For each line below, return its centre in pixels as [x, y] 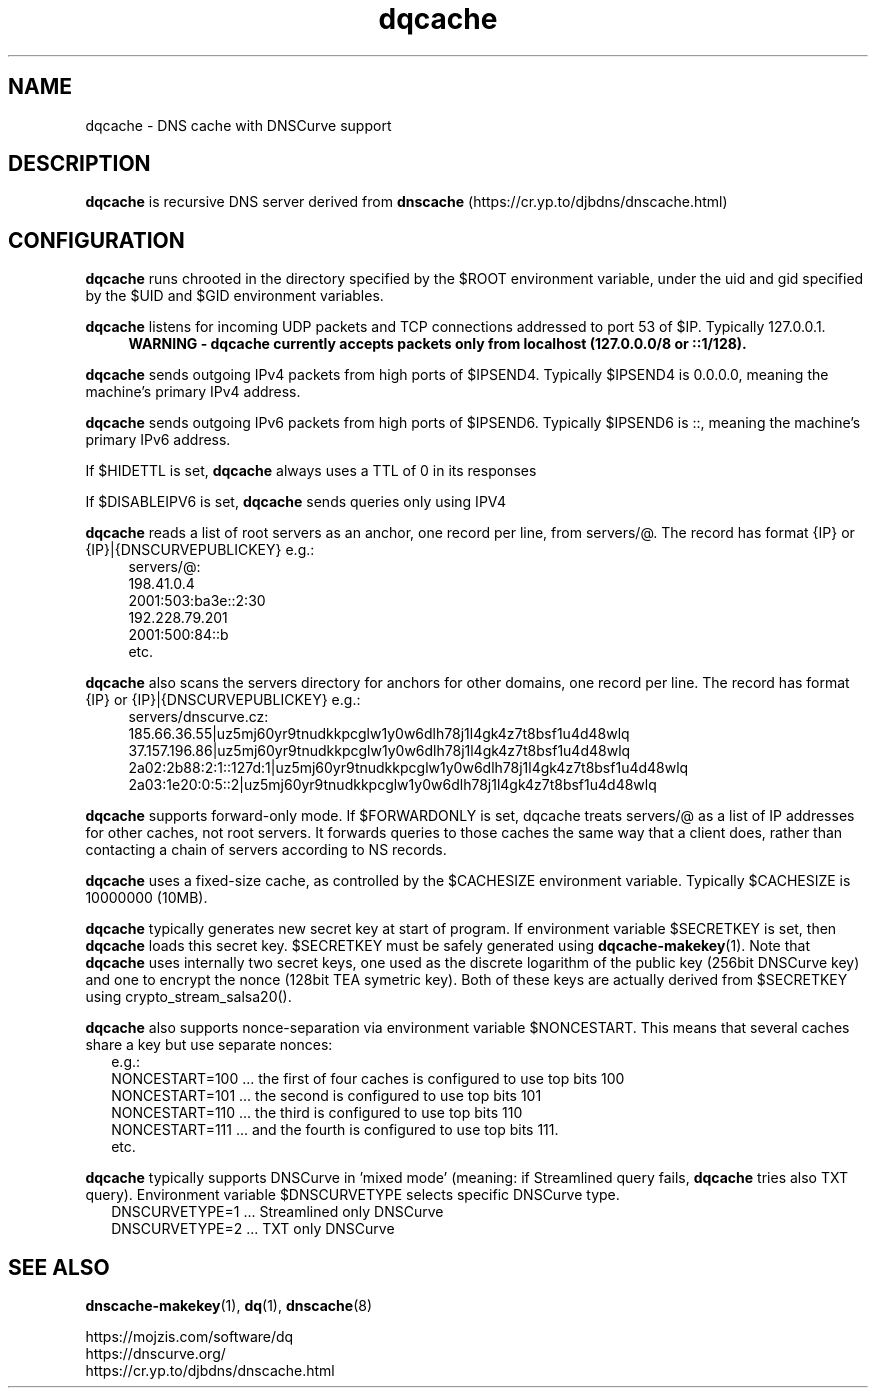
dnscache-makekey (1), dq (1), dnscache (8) [228, 1306]
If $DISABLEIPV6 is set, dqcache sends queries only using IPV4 [296, 502]
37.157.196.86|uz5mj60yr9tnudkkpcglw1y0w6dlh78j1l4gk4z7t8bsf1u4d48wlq [379, 751]
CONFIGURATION [96, 240]
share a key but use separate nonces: [209, 1045]
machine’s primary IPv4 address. [193, 392]
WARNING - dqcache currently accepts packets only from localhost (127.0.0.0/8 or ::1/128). [437, 344]
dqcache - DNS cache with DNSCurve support [238, 125]
